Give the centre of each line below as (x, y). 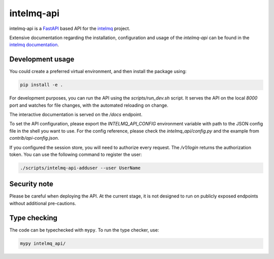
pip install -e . (42, 85)
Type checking (33, 218)
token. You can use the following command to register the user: (76, 154)
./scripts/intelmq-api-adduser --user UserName (80, 168)
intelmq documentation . (34, 45)
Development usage (42, 59)
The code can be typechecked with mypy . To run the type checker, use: (84, 230)
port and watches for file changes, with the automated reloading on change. (89, 105)
